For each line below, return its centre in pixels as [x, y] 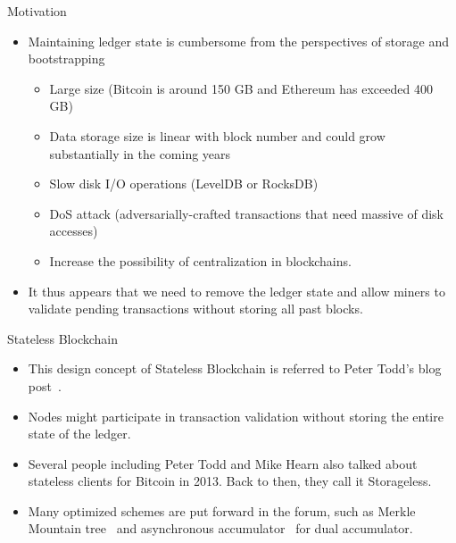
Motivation [37, 11]
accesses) [74, 231]
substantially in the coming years [140, 153]
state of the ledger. [79, 434]
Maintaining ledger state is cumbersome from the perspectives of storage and [238, 41]
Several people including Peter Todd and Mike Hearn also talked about [223, 463]
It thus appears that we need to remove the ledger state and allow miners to [236, 291]
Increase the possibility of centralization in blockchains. [200, 260]
